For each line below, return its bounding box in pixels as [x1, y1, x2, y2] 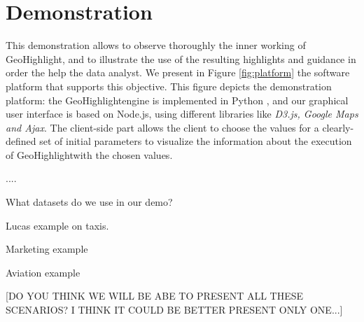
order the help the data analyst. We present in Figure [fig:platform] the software [6, 65, 350, 80]
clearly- [322, 120, 354, 134]
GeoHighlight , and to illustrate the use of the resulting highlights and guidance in [6, 51, 356, 66]
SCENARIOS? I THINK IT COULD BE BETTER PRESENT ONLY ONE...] [6, 302, 343, 317]
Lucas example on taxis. [6, 218, 109, 232]
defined [6, 134, 36, 148]
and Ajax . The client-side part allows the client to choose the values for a [6, 120, 319, 134]
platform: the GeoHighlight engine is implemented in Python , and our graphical [6, 92, 349, 107]
